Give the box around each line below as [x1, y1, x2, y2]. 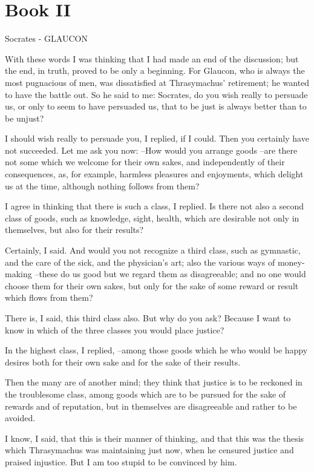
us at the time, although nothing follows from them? [5, 179, 200, 192]
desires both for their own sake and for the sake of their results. [5, 355, 241, 368]
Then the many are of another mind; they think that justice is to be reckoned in [5, 376, 303, 388]
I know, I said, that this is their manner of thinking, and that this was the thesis [5, 431, 304, 444]
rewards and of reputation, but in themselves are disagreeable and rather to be [5, 399, 297, 412]
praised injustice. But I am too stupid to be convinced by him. [5, 455, 237, 468]
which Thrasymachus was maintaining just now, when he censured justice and [5, 444, 294, 456]
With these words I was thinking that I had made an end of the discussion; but [5, 52, 299, 65]
